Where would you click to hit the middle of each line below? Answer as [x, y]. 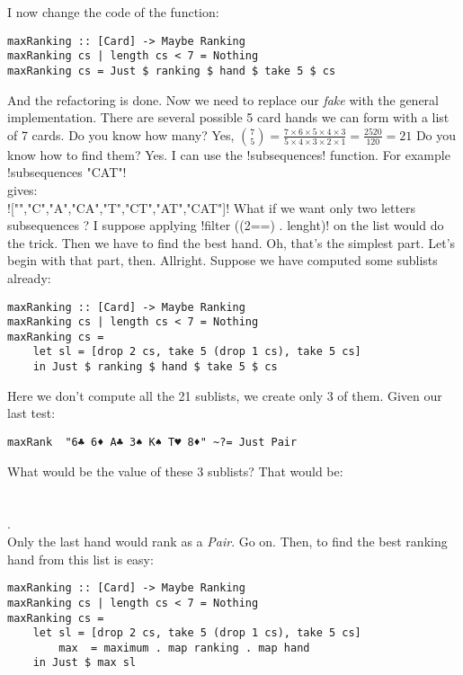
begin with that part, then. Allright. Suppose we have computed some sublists [223, 260]
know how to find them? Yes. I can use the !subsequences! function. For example [229, 154]
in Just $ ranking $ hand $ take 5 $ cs [155, 367]
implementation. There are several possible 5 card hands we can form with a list [228, 117]
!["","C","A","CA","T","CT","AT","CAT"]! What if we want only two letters [212, 207]
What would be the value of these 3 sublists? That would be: [175, 471]
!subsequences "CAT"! [67, 172]
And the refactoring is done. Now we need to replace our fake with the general [223, 99]
